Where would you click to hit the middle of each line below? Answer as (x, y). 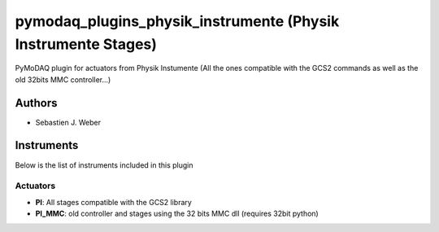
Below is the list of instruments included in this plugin (104, 165)
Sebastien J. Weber (68, 122)
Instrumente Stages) (86, 44)
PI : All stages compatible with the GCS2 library (114, 202)
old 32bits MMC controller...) (63, 79)
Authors (36, 103)
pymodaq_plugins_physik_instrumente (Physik (177, 21)
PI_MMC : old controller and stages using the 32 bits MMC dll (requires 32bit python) (177, 214)
